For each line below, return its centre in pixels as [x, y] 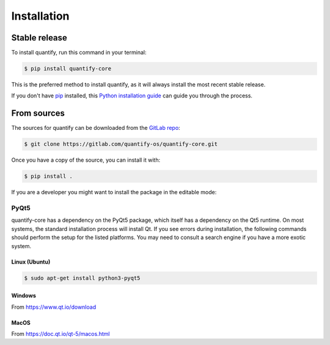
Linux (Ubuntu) [31, 262]
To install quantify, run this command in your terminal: [79, 53]
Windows [24, 296]
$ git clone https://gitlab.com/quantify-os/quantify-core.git [121, 144]
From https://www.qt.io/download [54, 307]
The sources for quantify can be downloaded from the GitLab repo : [96, 128]
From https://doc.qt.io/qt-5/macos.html [61, 333]
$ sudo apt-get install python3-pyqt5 [82, 278]
